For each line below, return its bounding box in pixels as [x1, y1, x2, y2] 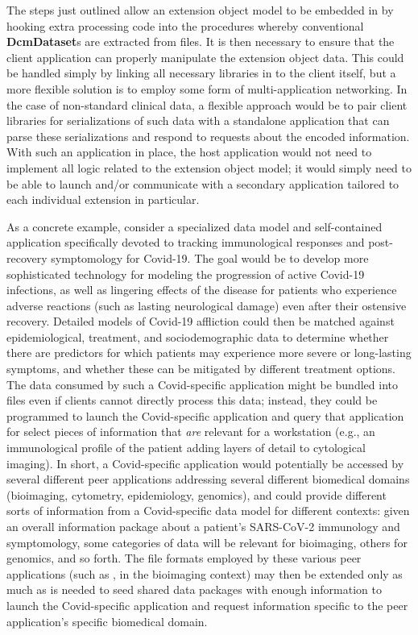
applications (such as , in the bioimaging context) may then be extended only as [6, 565, 403, 582]
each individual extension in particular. [6, 191, 200, 208]
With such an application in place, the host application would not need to [6, 143, 372, 160]
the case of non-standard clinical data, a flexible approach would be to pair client [6, 96, 408, 113]
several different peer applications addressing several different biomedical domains [6, 471, 410, 488]
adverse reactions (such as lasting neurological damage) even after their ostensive [6, 297, 407, 313]
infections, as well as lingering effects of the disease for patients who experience [6, 281, 397, 298]
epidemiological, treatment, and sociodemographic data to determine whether [6, 328, 389, 345]
